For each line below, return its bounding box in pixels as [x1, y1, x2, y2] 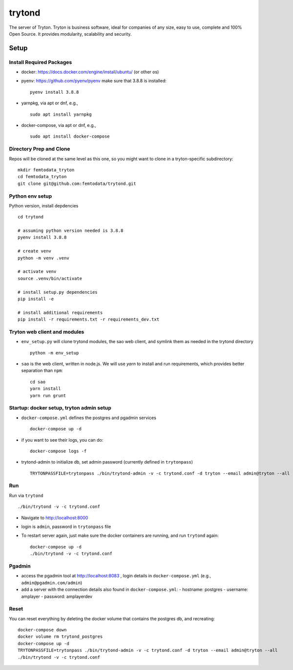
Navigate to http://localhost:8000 [21, 515, 88, 521]
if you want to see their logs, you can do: [21, 437, 104, 443]
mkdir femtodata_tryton [18, 167, 75, 173]
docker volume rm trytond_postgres [18, 634, 103, 639]
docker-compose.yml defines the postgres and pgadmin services [21, 415, 156, 421]
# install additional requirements [18, 310, 103, 315]
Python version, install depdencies [9, 203, 79, 208]
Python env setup [9, 193, 52, 200]
